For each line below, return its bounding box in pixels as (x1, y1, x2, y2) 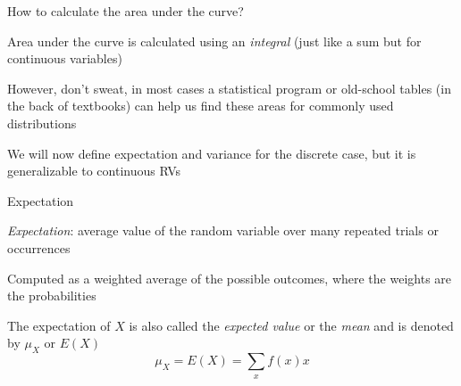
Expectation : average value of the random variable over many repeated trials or (7, 221, 439, 240)
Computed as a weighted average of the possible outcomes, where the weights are (7, 268, 452, 287)
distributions (7, 113, 77, 132)
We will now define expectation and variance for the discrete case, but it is (7, 144, 416, 162)
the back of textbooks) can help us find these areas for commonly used (7, 96, 394, 115)
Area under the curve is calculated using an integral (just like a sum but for (7, 31, 422, 50)
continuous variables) (7, 49, 122, 68)
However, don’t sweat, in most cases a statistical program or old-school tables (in (7, 78, 451, 97)
